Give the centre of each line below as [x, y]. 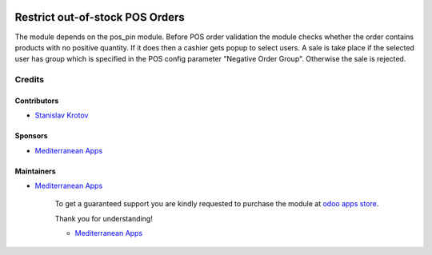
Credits [29, 80]
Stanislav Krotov [62, 115]
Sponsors [31, 136]
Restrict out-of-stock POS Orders [100, 17]
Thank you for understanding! [104, 218]
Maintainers [35, 171]
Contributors [37, 101]
